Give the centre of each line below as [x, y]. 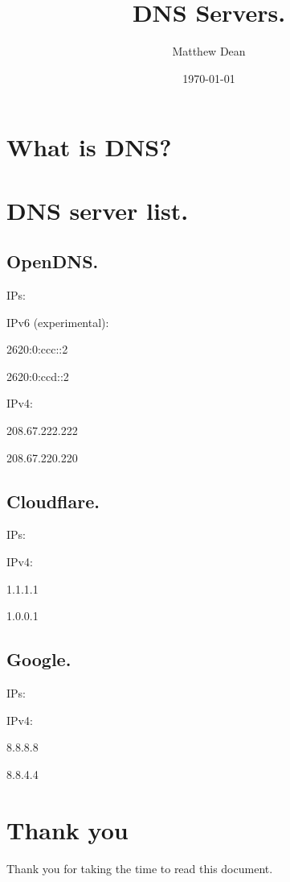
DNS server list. [98, 210]
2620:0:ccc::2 [37, 349]
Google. [39, 659]
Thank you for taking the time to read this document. [140, 868]
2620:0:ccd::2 [38, 376]
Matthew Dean [209, 51]
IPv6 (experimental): [58, 322]
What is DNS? [89, 147]
